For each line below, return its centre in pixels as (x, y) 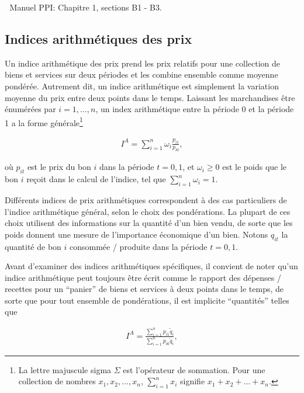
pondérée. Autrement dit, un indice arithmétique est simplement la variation (142, 86)
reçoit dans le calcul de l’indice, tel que (96, 179)
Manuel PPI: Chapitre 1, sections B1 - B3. (86, 7)
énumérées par (30, 109)
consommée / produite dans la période (139, 246)
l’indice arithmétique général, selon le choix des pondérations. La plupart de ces (148, 211)
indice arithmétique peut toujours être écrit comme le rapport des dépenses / (143, 277)
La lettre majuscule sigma (65, 369)
